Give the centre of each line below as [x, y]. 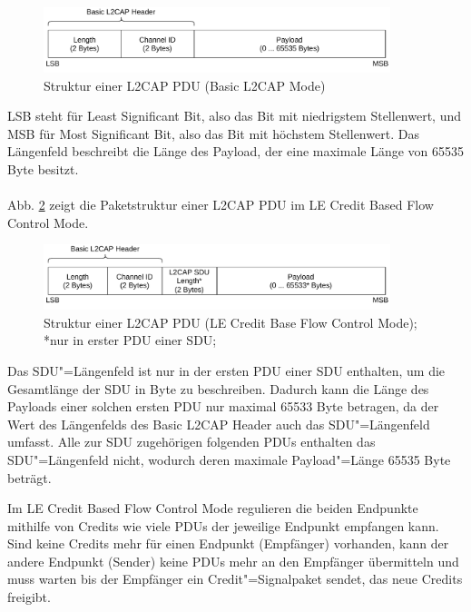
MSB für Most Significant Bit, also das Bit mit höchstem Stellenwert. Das [213, 133]
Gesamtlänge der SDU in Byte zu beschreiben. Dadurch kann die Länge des [218, 388]
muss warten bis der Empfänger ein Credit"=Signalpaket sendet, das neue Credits [235, 579]
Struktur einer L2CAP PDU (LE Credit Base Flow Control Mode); [231, 322]
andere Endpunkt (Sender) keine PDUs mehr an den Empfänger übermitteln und [233, 561]
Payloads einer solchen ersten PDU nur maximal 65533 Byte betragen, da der [223, 406]
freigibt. [29, 597]
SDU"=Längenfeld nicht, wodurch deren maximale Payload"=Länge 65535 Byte [229, 459]
